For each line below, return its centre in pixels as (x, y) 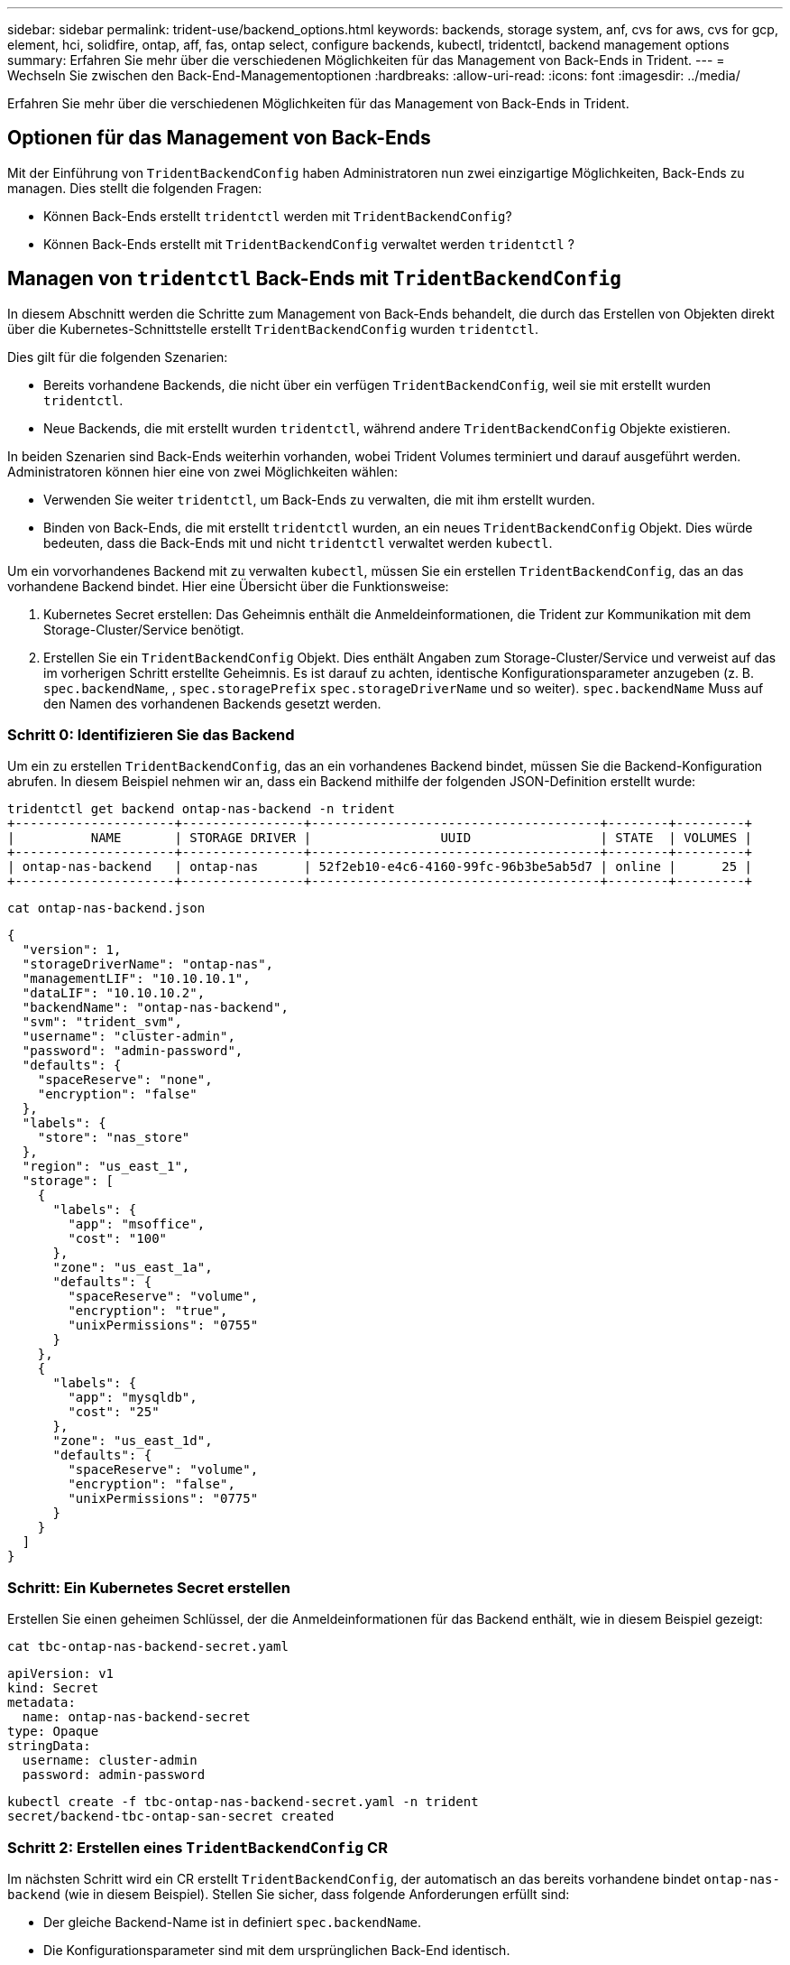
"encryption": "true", (148, 1311)
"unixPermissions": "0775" (163, 1499)
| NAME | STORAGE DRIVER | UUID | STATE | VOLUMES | (380, 838)
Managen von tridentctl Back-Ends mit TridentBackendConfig (314, 279)
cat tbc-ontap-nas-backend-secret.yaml (148, 1647)
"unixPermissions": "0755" (163, 1325)
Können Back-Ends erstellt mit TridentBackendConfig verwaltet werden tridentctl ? (309, 244)
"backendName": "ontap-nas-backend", (155, 1008)
